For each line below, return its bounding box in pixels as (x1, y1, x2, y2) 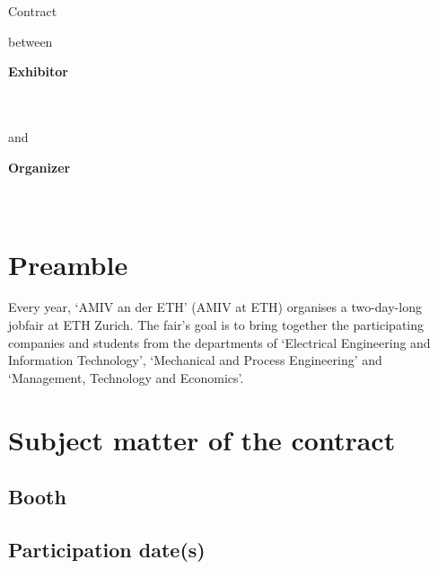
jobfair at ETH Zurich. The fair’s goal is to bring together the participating (8, 316, 425, 334)
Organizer (8, 157, 71, 176)
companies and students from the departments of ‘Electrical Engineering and (8, 333, 431, 351)
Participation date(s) (8, 535, 206, 563)
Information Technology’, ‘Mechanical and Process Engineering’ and (8, 351, 382, 369)
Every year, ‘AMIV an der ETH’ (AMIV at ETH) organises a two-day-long (8, 298, 422, 316)
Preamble (8, 245, 128, 282)
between (8, 31, 53, 50)
